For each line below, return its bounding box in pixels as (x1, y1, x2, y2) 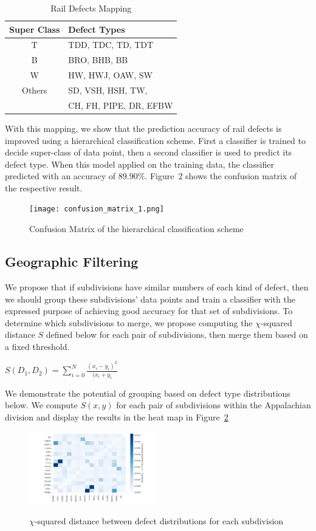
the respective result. (5, 181, 83, 194)
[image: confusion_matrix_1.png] (29, 205, 164, 214)
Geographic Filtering (5, 252, 139, 271)
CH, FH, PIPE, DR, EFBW (68, 98, 173, 111)
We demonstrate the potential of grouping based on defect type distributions (5, 386, 290, 399)
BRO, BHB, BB (68, 53, 128, 66)
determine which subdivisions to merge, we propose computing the (5, 316, 253, 329)
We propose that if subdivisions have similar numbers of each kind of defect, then (5, 280, 309, 293)
